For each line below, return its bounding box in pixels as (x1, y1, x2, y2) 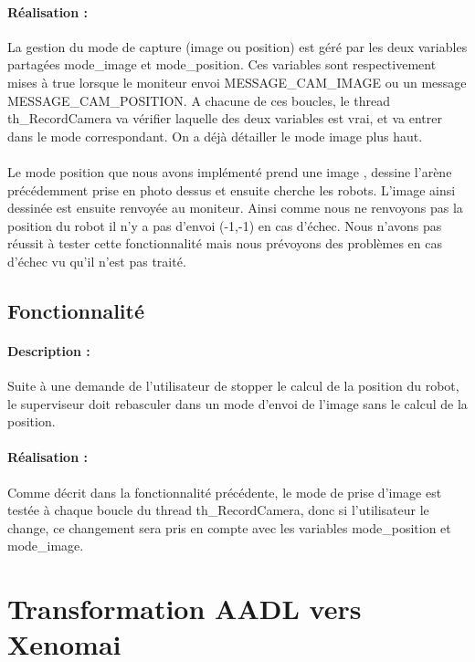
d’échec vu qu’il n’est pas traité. (7, 251, 186, 270)
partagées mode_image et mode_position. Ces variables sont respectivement (7, 55, 437, 74)
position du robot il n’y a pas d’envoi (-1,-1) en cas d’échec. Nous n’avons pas (7, 215, 442, 235)
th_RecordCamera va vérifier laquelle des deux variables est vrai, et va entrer (7, 109, 442, 128)
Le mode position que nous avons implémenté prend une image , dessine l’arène (7, 162, 452, 181)
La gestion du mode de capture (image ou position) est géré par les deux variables (7, 37, 468, 56)
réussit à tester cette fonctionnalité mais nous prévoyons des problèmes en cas (7, 234, 442, 253)
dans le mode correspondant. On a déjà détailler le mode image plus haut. (7, 126, 423, 145)
